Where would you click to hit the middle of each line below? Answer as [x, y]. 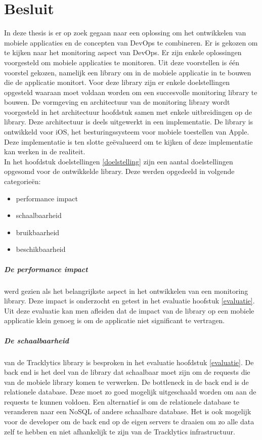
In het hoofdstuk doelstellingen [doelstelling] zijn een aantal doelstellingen [119, 161]
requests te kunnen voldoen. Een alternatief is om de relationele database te [122, 401]
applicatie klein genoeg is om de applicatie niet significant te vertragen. [115, 320]
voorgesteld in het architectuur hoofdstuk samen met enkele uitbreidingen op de [128, 112]
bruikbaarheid [38, 232]
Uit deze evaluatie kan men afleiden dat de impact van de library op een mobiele [129, 310]
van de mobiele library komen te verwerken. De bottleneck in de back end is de [126, 382]
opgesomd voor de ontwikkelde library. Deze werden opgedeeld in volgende [119, 171]
